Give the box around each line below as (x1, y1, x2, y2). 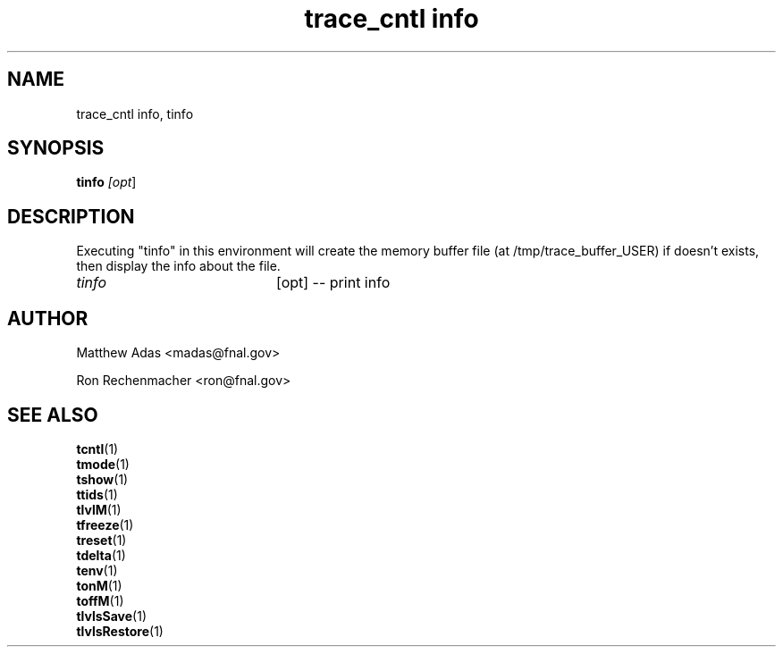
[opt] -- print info (275, 273, 391, 292)
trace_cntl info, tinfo (76, 105, 194, 122)
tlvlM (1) (76, 501, 122, 517)
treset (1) (76, 532, 127, 548)
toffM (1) (76, 592, 124, 608)
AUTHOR (7, 306, 88, 330)
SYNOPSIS (7, 137, 105, 160)
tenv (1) (76, 562, 118, 578)
